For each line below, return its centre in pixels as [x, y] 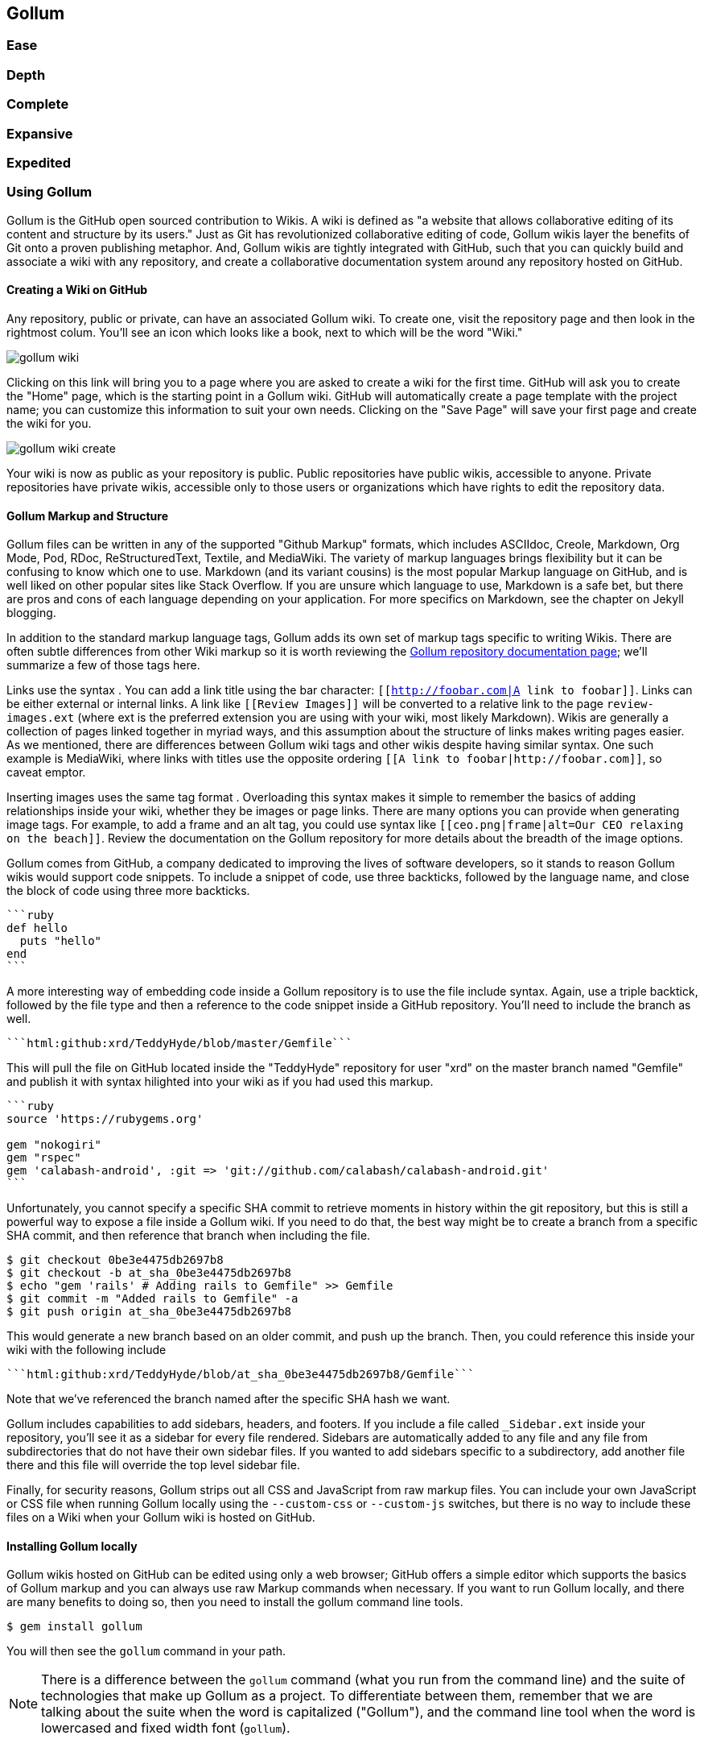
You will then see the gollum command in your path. [146, 1651]
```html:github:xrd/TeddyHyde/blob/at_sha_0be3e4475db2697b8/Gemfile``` [241, 1375]
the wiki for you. [49, 423]
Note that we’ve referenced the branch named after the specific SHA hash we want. [228, 1399]
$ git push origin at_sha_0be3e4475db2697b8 [149, 1312]
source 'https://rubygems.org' [105, 1119]
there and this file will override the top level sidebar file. [153, 1465]
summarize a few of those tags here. [103, 665]
